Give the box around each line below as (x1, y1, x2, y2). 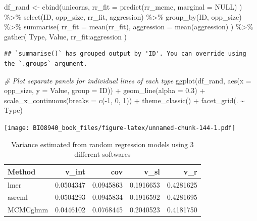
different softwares (74, 149, 131, 159)
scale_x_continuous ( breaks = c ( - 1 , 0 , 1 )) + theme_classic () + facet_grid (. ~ (4, 95, 245, 105)
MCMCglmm (8, 204, 48, 215)
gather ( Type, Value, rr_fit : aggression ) (4, 31, 127, 41)
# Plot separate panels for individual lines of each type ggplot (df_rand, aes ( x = (4, 75, 251, 85)
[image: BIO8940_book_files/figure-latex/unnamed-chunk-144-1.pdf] (4, 124, 236, 131)
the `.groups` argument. (4, 60, 87, 67)
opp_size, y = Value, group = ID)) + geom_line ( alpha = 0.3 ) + (4, 85, 205, 96)
